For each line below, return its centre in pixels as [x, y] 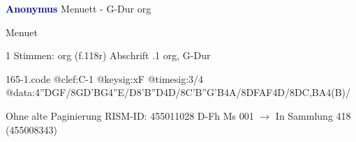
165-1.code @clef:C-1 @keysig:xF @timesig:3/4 [105, 78]
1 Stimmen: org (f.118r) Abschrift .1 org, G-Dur [108, 55]
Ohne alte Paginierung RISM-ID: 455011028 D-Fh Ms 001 [130, 115]
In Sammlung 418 [313, 115]
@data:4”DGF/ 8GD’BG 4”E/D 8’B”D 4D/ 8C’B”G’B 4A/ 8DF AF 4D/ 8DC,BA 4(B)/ [178, 92]
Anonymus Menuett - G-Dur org [79, 8]
